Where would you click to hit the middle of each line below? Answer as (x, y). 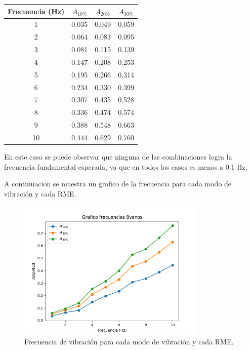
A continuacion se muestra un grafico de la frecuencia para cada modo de (118, 184)
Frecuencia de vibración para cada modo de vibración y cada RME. (129, 342)
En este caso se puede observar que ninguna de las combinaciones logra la (118, 157)
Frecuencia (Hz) (36, 11)
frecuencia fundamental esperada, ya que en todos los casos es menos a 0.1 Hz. (126, 166)
